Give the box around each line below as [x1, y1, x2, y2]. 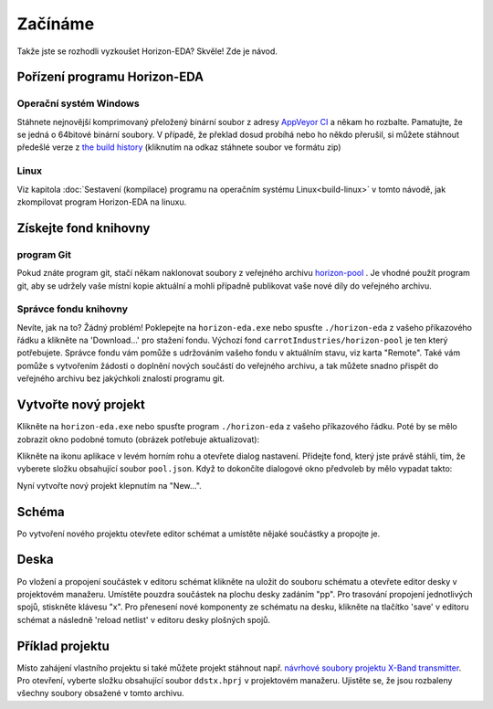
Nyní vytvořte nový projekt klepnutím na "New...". [16, 480, 203, 491]
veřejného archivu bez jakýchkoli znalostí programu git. [16, 373, 226, 384]
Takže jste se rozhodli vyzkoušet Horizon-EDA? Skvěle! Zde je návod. [16, 46, 278, 57]
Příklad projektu [16, 638, 110, 653]
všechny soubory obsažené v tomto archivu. [16, 688, 184, 699]
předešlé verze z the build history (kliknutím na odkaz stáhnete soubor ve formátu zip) [16, 142, 341, 153]
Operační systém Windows [16, 97, 141, 110]
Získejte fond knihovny [16, 220, 151, 236]
